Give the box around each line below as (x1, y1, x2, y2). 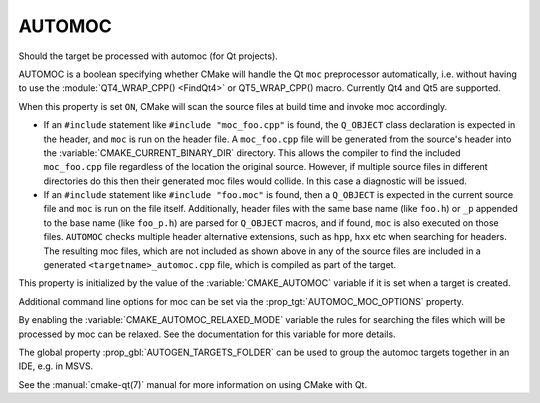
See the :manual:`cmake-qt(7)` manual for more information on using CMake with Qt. (18, 378, 368, 390)
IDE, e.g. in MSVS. (18, 360, 94, 372)
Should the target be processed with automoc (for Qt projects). (18, 50, 279, 62)
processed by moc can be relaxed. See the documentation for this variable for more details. (18, 328, 396, 340)
